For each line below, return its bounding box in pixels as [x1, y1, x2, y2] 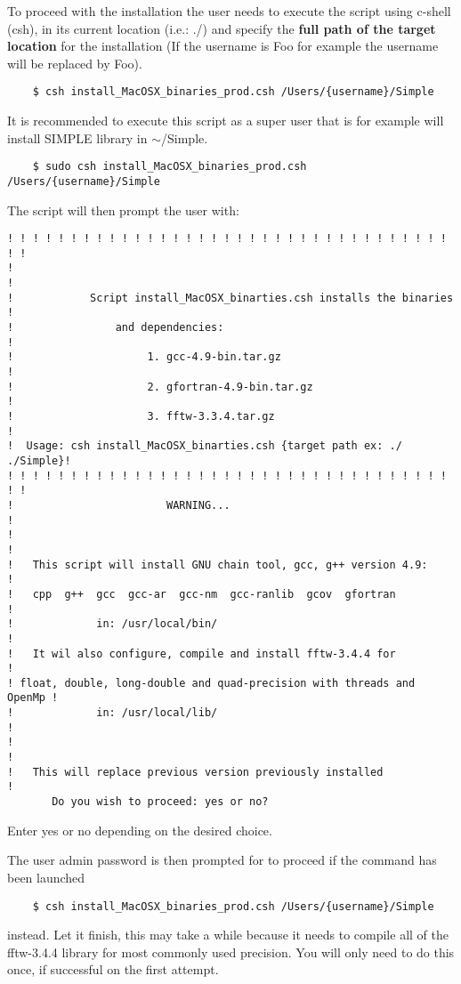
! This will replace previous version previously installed [7, 765, 384, 778]
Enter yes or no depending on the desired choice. [7, 820, 272, 839]
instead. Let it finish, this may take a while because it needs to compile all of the [7, 925, 449, 944]
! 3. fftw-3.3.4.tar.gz [7, 410, 275, 423]
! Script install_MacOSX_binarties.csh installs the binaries [7, 291, 454, 304]
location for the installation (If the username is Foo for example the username [7, 36, 439, 55]
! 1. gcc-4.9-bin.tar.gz [7, 351, 281, 364]
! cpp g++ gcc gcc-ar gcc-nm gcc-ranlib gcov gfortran [7, 587, 396, 601]
